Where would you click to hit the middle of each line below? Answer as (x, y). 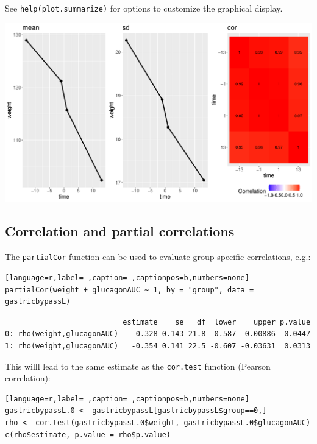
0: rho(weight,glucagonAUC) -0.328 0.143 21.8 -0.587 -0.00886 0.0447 (158, 334)
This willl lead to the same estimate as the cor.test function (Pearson (138, 366)
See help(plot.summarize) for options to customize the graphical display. (144, 8)
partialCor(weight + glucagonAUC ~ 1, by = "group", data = (130, 290)
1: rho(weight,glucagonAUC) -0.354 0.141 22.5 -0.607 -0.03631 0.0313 (158, 346)
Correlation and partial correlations (120, 231)
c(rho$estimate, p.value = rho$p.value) (88, 435)
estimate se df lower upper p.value (217, 322)
